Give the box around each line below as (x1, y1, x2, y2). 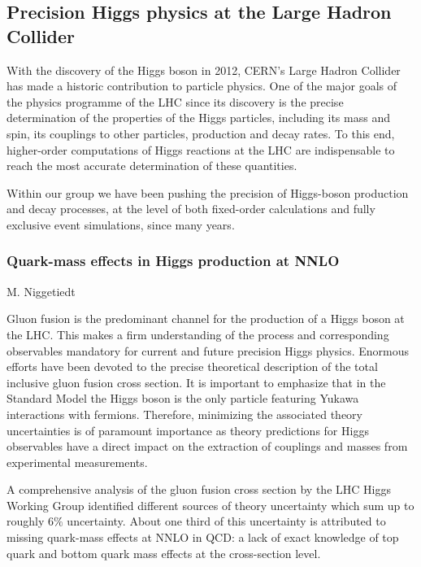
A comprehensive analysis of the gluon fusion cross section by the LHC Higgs (7, 481, 391, 498)
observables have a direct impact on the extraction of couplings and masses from (7, 438, 408, 455)
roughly (7, 512, 45, 530)
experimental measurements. (7, 453, 148, 470)
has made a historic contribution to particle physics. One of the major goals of (7, 77, 397, 94)
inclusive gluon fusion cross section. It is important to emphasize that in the (7, 373, 386, 390)
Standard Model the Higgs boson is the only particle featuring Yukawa (7, 390, 359, 407)
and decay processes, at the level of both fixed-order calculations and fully (7, 200, 375, 217)
